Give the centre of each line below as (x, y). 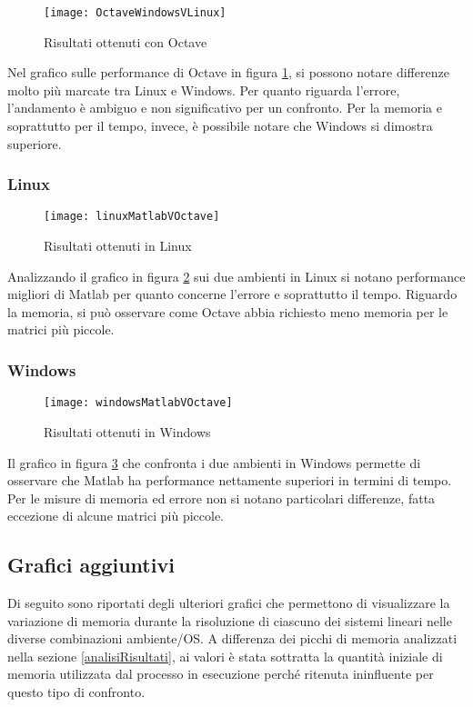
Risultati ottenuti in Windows (127, 431)
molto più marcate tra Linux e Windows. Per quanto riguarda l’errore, (204, 90)
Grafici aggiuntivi (91, 565)
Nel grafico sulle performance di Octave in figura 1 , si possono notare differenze (228, 72)
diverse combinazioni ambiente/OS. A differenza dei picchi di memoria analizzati (232, 638)
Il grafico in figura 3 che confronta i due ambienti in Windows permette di (214, 462)
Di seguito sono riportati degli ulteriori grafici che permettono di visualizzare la (229, 603)
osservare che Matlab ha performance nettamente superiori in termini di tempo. (230, 480)
